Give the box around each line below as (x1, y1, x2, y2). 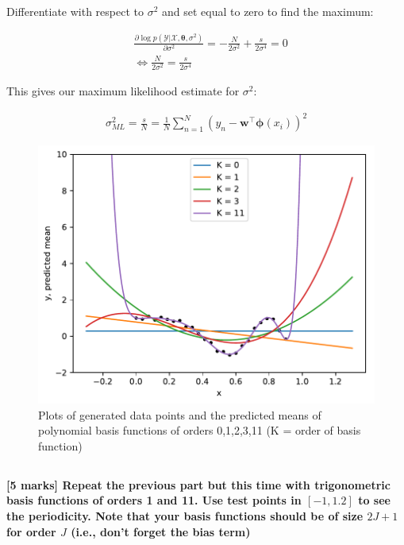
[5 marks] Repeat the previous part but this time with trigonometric (6, 476, 391, 493)
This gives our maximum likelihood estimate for (6, 82, 240, 99)
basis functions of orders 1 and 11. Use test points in (6, 492, 302, 508)
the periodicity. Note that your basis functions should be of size (6, 507, 364, 524)
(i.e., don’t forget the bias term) (71, 523, 251, 539)
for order (6, 523, 56, 539)
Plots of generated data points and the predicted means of (38, 406, 321, 423)
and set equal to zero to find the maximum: (162, 3, 374, 19)
